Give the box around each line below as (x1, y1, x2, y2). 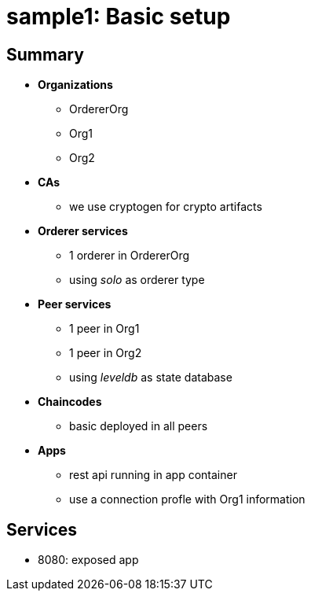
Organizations (38, 78, 113, 92)
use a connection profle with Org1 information (69, 492, 306, 507)
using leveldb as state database (69, 370, 232, 385)
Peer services (38, 297, 112, 311)
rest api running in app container (69, 468, 237, 482)
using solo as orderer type (69, 273, 205, 287)
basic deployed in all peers (69, 419, 208, 433)
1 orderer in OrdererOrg (69, 249, 190, 263)
